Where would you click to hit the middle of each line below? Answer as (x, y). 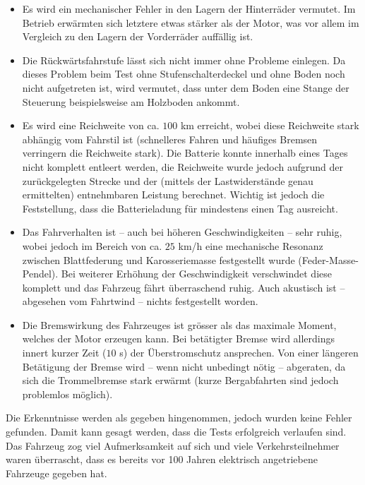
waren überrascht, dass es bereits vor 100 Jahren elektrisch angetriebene (162, 459)
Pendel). (40, 274)
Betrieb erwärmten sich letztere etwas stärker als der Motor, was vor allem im (191, 22)
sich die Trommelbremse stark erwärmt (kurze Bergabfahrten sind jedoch (180, 380)
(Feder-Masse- (328, 259)
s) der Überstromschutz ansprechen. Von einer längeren (239, 353)
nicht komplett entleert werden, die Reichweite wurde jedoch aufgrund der (183, 166)
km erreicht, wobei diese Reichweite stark (270, 125)
